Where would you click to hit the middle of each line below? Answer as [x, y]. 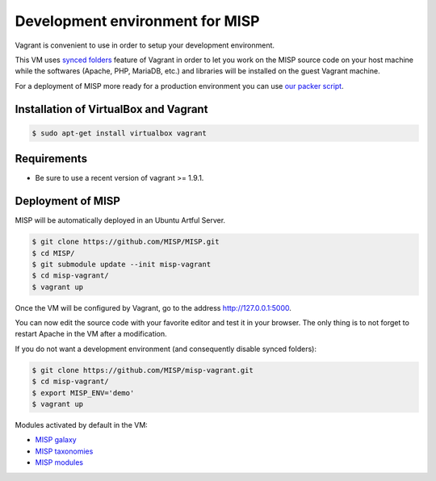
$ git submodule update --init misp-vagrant [122, 264]
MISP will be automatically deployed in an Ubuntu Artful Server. [120, 220]
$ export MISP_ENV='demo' [83, 393]
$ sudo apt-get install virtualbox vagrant [119, 133]
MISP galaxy [56, 440]
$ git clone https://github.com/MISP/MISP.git [126, 242]
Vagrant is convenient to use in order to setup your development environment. [145, 45]
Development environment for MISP [137, 21]
